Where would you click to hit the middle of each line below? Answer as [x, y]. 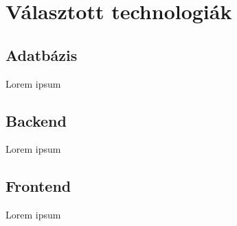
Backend [36, 120]
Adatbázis [42, 54]
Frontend [38, 186]
